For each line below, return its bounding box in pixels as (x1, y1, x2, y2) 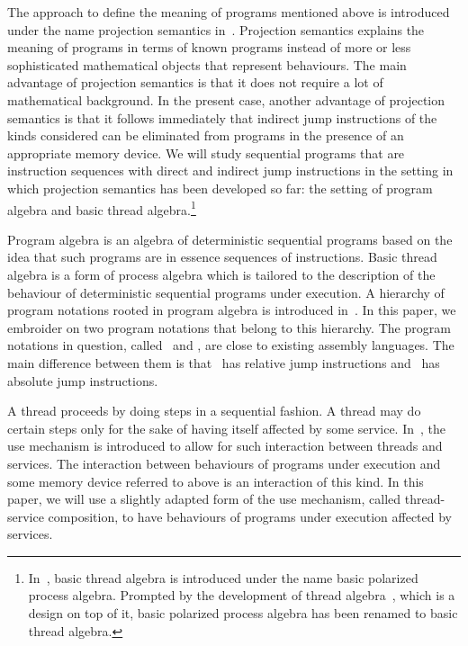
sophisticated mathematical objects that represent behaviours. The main (7, 55, 407, 74)
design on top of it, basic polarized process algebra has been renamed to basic (28, 604, 458, 623)
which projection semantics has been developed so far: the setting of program (7, 178, 433, 197)
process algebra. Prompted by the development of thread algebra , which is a (28, 586, 455, 605)
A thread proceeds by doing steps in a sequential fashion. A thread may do (7, 401, 421, 420)
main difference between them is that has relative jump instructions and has (7, 353, 440, 372)
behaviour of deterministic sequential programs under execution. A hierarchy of (7, 283, 445, 301)
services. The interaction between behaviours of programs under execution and (7, 453, 441, 472)
